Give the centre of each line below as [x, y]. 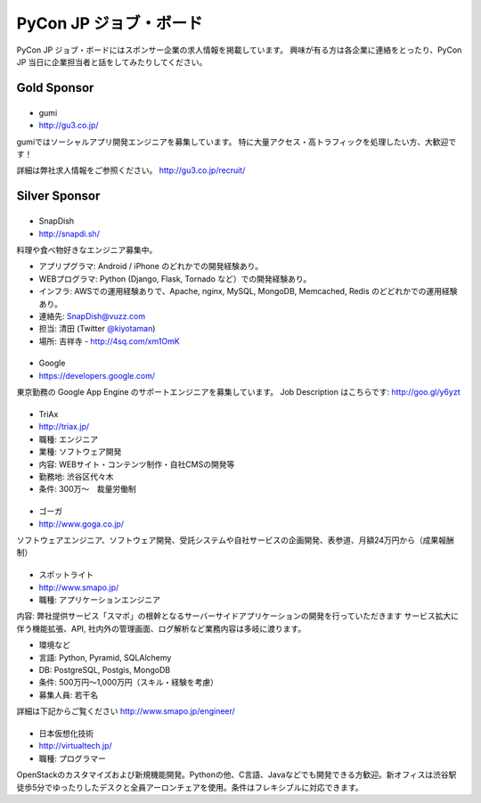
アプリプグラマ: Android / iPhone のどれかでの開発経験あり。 [151, 266]
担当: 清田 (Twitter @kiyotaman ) [97, 329]
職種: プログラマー [72, 758]
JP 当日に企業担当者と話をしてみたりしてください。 [112, 61]
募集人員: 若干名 [68, 694]
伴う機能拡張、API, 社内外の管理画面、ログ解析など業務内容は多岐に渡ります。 [161, 628]
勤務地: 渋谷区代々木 [76, 477]
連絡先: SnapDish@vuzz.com [92, 315]
